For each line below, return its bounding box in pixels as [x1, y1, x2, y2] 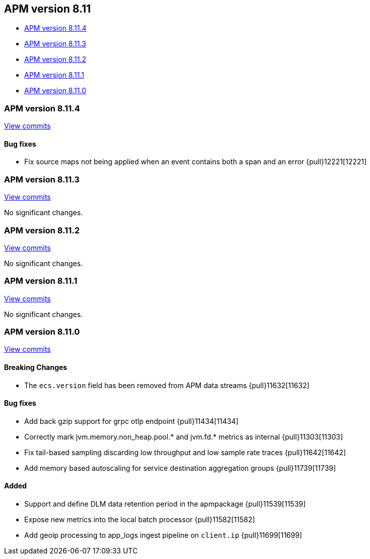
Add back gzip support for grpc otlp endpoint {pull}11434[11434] [24, 416, 239, 425]
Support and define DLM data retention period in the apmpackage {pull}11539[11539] [24, 500, 306, 509]
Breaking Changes [4, 363, 67, 371]
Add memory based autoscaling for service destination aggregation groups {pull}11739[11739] [24, 463, 336, 472]
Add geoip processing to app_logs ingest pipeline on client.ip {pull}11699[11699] [24, 531, 302, 540]
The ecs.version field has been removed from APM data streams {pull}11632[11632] [24, 381, 310, 390]
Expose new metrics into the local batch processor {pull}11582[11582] [24, 515, 255, 524]
